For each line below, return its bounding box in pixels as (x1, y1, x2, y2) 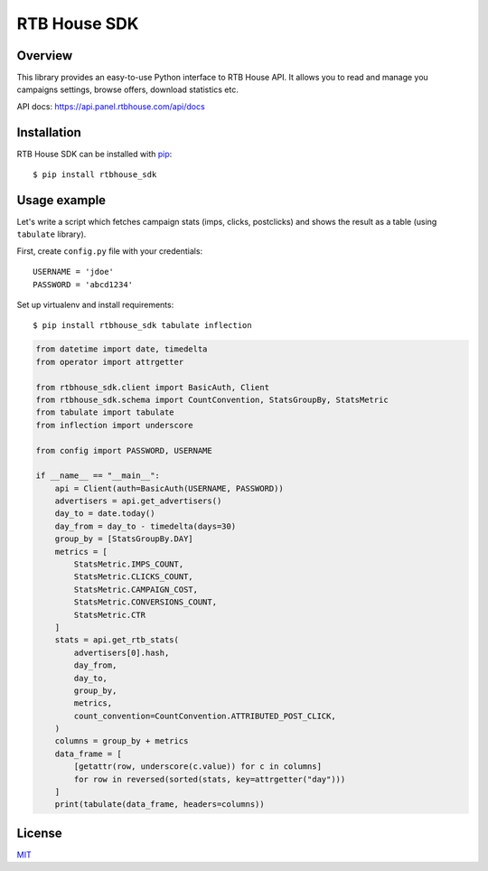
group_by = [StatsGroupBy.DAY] (54, 534, 193, 544)
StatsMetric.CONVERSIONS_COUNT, (73, 597, 217, 607)
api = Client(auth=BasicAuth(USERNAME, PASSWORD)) (54, 483, 284, 493)
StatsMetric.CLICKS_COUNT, (73, 572, 193, 582)
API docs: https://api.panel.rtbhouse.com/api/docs (16, 100, 205, 112)
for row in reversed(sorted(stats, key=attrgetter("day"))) (73, 773, 346, 784)
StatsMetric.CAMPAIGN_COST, (73, 584, 199, 595)
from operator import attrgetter (35, 357, 184, 367)
